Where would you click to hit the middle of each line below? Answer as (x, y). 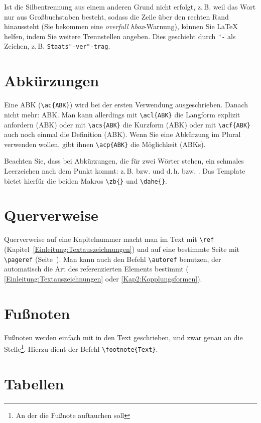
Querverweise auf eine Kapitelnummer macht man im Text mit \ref (109, 239)
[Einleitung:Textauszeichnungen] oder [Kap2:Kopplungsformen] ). (103, 278)
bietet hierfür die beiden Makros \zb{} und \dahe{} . (86, 180)
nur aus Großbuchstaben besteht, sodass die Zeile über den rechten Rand (116, 16)
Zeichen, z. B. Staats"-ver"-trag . (57, 46)
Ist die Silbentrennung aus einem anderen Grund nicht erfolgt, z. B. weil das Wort (130, 7)
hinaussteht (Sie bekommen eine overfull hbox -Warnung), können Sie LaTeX (121, 26)
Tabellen (34, 383)
